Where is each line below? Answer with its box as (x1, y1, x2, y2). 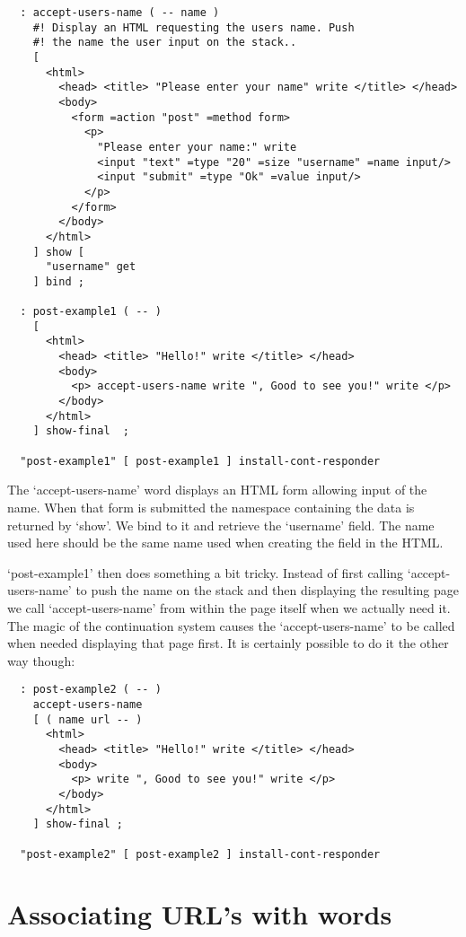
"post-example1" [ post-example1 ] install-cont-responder (20, 454, 381, 468)
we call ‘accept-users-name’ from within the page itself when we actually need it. (7, 598, 451, 617)
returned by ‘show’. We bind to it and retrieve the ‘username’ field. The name (7, 515, 435, 534)
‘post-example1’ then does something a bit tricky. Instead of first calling (7, 563, 404, 582)
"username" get (45, 260, 136, 274)
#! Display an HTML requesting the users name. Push (32, 21, 355, 34)
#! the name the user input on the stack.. (32, 36, 297, 49)
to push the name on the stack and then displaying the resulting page (75, 581, 459, 600)
